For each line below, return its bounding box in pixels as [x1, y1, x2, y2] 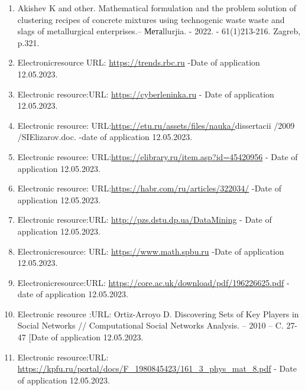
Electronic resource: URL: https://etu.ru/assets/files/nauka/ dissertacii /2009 [17, 119, 295, 131]
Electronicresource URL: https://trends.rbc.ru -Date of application [17, 56, 260, 69]
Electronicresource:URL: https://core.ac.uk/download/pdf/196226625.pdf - [17, 276, 290, 288]
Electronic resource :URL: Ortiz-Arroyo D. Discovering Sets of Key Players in [17, 307, 299, 320]
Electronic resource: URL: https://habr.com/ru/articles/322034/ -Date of [17, 182, 281, 194]
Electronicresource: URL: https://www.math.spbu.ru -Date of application [17, 245, 284, 257]
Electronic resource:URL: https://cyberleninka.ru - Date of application [17, 87, 274, 100]
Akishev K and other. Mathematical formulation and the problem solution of [17, 2, 297, 14]
